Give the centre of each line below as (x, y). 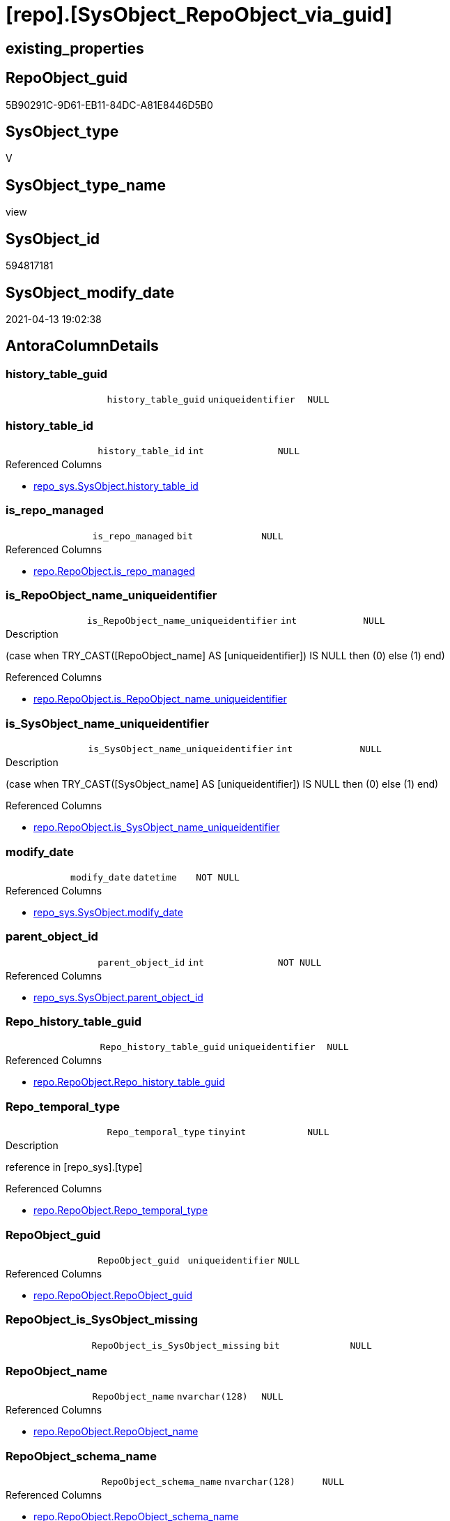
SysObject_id (53, 239)
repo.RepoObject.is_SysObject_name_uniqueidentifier (157, 827)
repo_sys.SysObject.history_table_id (116, 486)
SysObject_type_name (86, 185)
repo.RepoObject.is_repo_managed (114, 571)
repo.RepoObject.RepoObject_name (116, 1432)
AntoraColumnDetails (82, 346)
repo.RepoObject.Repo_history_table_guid (129, 1082)
